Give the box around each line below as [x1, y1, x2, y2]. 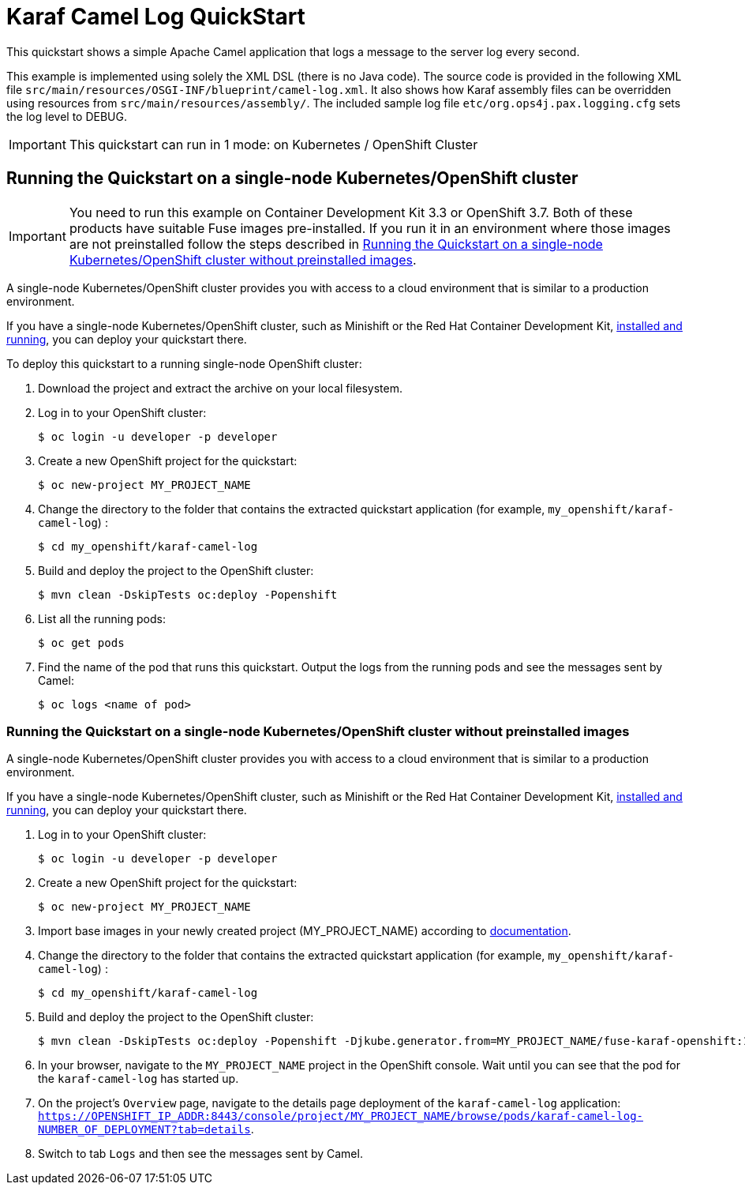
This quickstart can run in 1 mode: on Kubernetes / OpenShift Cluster [69, 136, 478, 152]
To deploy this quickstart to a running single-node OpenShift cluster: [6, 356, 362, 370]
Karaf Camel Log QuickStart [6, 3, 305, 30]
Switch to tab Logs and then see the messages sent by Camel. [38, 1147, 363, 1161]
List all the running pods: [38, 611, 166, 626]
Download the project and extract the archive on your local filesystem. [38, 381, 403, 395]
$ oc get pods [38, 636, 125, 649]
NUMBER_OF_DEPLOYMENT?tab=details [38, 1123, 251, 1137]
